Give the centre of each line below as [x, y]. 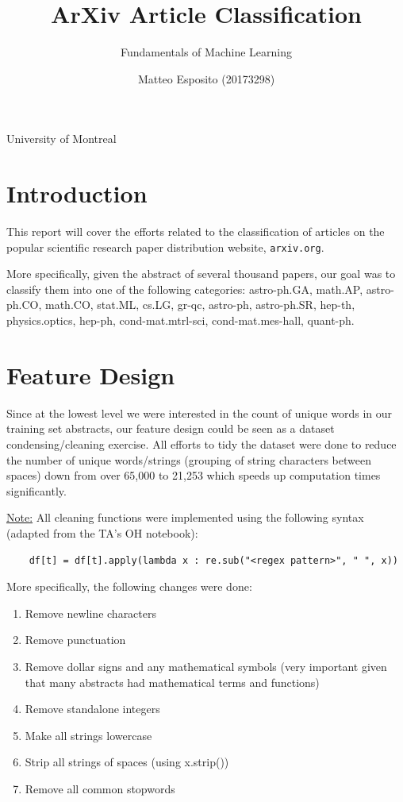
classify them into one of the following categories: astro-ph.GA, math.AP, [185, 289]
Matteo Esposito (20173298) [206, 78]
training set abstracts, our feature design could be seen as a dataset [171, 428]
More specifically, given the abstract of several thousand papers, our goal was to [201, 274]
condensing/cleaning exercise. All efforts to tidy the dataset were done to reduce [201, 443]
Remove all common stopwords [100, 788]
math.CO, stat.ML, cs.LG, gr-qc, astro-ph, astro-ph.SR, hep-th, [200, 305]
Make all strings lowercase [88, 735]
